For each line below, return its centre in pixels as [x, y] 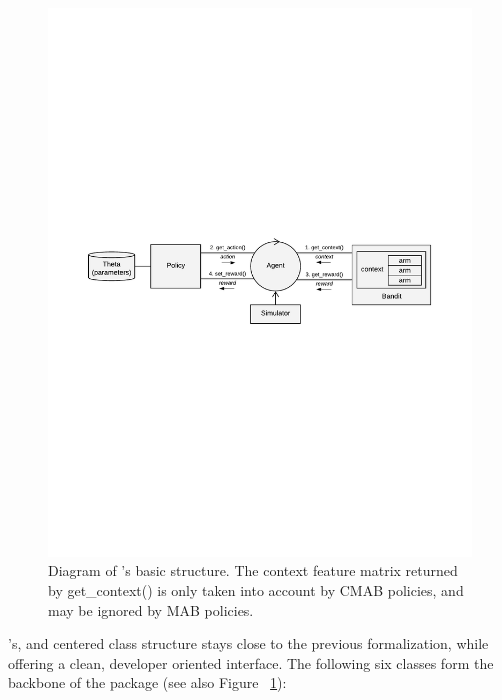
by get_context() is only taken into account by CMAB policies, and [256, 590]
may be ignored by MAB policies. [151, 609]
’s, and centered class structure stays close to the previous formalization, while [248, 643]
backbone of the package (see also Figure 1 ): [147, 682]
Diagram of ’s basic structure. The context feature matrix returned [253, 570]
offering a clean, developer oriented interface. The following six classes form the [251, 662]
